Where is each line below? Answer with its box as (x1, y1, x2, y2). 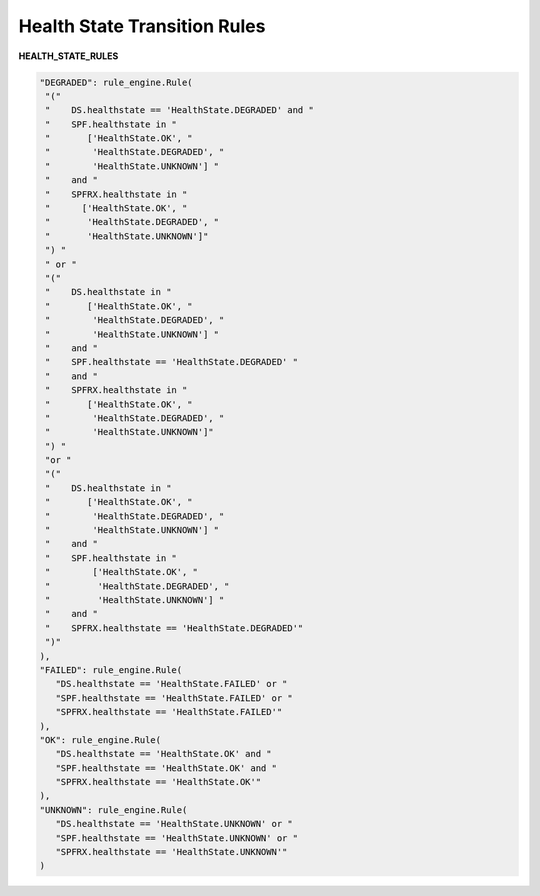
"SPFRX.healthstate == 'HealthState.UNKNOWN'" (55, 846, 288, 858)
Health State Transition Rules (18, 15, 266, 37)
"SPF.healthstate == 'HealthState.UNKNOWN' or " (55, 832, 299, 844)
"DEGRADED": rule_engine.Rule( (39, 76, 194, 88)
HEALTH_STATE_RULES (18, 50, 119, 62)
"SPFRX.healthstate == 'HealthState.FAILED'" (55, 706, 283, 718)
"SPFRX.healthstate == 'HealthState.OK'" (55, 776, 262, 788)
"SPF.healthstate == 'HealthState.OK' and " (55, 762, 277, 774)
